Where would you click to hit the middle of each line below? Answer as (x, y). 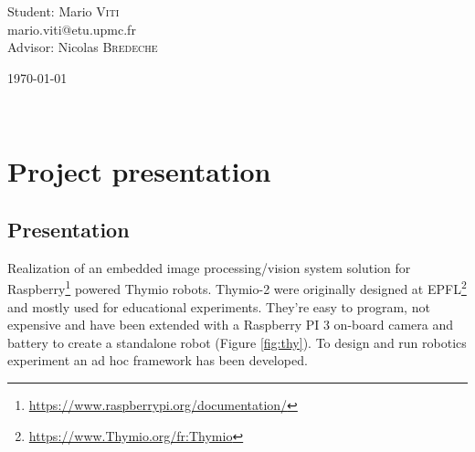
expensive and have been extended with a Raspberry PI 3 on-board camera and (230, 325)
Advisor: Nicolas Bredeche (83, 47)
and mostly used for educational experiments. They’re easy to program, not (219, 306)
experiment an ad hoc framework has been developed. (158, 360)
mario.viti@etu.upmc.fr (72, 29)
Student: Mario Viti (63, 11)
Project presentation (139, 171)
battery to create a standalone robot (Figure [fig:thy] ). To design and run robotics (237, 342)
